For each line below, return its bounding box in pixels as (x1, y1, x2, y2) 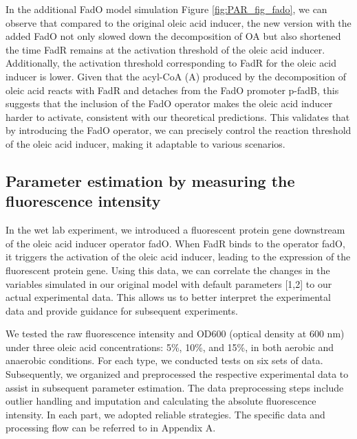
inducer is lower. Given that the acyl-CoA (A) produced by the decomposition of (6, 69, 347, 83)
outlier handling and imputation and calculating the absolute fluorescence (6, 394, 316, 408)
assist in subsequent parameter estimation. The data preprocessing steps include (6, 380, 344, 394)
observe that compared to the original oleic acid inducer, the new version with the (6, 15, 351, 30)
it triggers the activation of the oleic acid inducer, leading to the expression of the (6, 249, 351, 264)
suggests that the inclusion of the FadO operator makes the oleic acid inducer (6, 96, 333, 111)
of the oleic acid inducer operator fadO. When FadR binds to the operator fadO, (6, 236, 345, 250)
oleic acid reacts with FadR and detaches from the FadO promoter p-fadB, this (6, 82, 339, 97)
